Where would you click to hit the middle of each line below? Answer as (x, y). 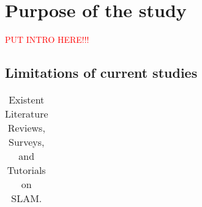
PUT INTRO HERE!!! (47, 40)
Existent (27, 99)
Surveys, (27, 141)
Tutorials (26, 170)
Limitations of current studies (101, 73)
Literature (27, 113)
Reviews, (26, 127)
